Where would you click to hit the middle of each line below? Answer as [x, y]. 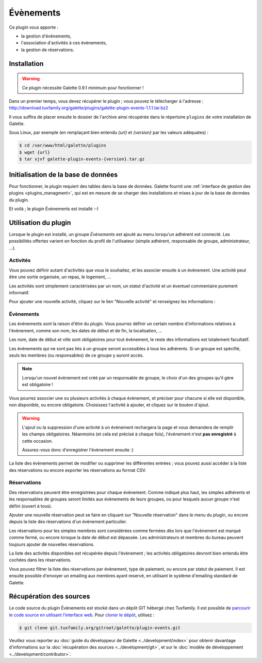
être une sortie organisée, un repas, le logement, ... [60, 277]
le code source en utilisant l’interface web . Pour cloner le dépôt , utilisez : [82, 615]
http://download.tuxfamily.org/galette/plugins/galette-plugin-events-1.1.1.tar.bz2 [89, 108]
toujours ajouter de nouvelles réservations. [52, 544]
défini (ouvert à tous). [31, 506]
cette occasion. [38, 441]
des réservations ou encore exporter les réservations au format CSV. [78, 470]
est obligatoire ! [38, 385]
